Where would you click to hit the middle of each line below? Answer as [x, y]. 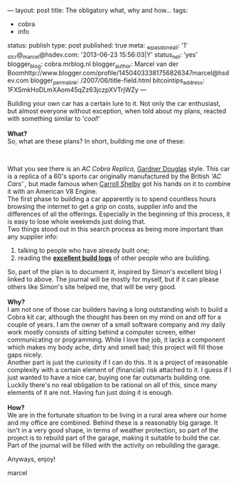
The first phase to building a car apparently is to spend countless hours [112, 199]
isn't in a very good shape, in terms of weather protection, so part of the [113, 430]
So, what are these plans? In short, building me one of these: [96, 141]
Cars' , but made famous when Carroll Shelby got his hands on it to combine [119, 184]
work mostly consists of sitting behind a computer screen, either [102, 332]
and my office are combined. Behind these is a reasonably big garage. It [113, 423]
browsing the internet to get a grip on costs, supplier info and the [102, 207]
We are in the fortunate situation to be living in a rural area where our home [117, 416]
